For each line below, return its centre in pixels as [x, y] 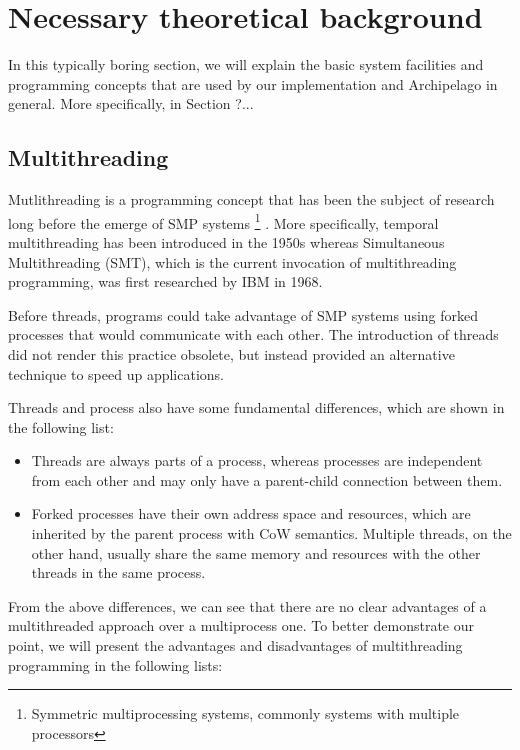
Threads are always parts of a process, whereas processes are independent [257, 460]
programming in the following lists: [115, 664]
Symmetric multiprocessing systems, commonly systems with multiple [245, 713]
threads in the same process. [118, 572]
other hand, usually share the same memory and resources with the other [256, 552]
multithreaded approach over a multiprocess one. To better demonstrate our [241, 625]
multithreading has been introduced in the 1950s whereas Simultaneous [226, 241]
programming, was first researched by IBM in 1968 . [165, 281]
